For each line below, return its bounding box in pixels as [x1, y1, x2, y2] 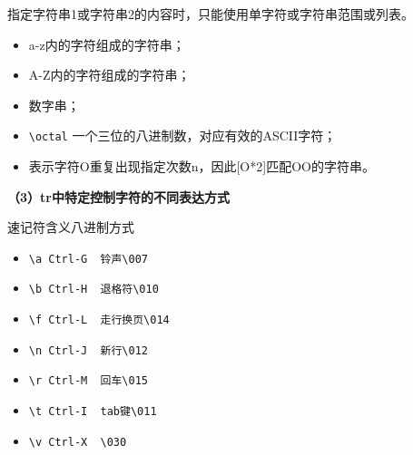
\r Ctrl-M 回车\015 [28, 374, 148, 388]
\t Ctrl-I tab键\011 [28, 405, 157, 419]
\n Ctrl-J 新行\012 [28, 344, 148, 357]
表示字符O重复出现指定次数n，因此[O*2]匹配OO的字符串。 [28, 157, 375, 176]
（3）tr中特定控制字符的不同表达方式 [7, 187, 230, 206]
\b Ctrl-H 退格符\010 [28, 283, 159, 296]
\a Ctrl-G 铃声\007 [28, 252, 148, 266]
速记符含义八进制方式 [7, 218, 134, 237]
